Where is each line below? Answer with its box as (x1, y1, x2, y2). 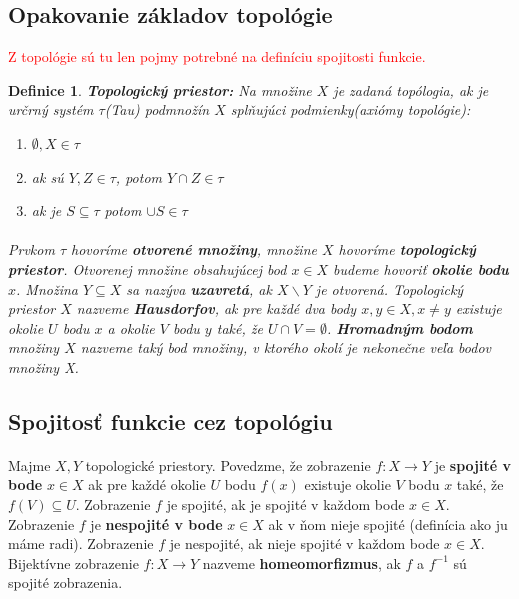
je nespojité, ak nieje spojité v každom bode (169, 533, 440, 554)
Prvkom (8, 239, 55, 260)
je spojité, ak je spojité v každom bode (166, 494, 405, 515)
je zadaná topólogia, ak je (333, 79, 489, 100)
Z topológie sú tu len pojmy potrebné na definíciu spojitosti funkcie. (8, 46, 426, 67)
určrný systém (8, 99, 94, 120)
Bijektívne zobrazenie (8, 552, 139, 573)
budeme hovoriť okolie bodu (333, 258, 509, 279)
